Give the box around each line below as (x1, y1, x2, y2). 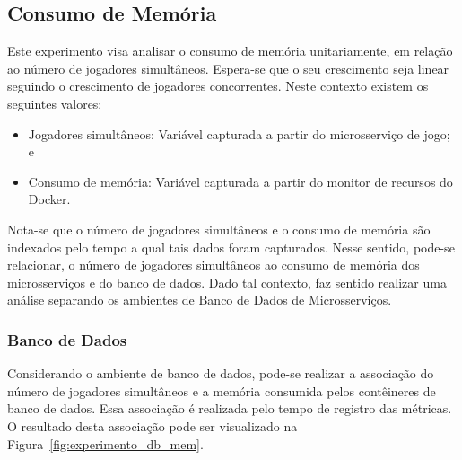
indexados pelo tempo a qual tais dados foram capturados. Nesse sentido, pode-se (7, 237, 455, 256)
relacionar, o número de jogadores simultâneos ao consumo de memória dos (7, 255, 420, 274)
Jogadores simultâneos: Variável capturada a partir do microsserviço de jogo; (28, 124, 450, 143)
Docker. (28, 190, 71, 208)
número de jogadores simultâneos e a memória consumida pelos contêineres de (7, 381, 436, 400)
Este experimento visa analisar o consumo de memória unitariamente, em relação (7, 41, 453, 60)
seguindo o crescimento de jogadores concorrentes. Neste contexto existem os (7, 76, 429, 95)
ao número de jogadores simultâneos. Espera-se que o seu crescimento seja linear (7, 58, 449, 77)
